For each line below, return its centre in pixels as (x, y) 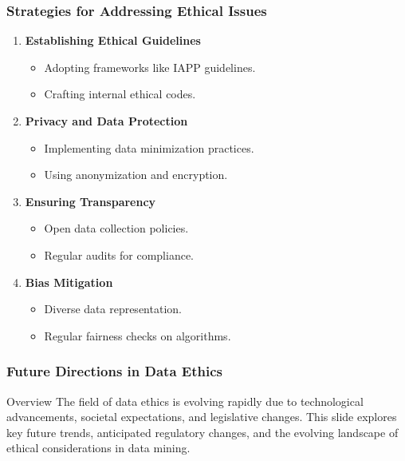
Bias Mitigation (69, 282)
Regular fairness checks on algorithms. (138, 335)
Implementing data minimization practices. (149, 147)
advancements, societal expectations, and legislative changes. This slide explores (202, 417)
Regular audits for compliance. (119, 254)
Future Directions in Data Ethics (114, 371)
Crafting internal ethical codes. (120, 94)
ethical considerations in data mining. (98, 448)
